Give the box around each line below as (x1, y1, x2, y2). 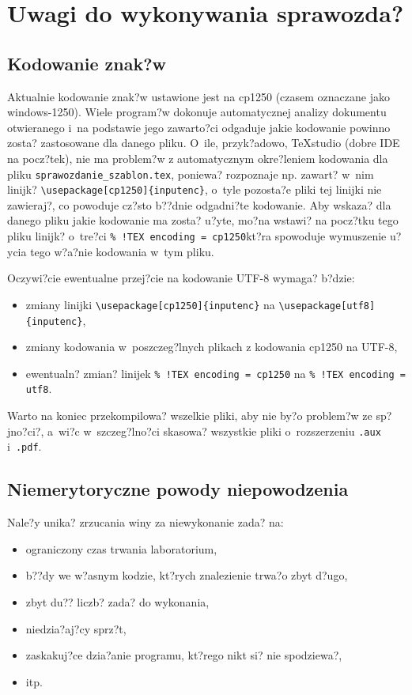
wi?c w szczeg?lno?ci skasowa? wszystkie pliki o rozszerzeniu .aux (58, 422, 381, 439)
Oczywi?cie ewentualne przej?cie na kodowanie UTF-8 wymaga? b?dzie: (7, 270, 355, 286)
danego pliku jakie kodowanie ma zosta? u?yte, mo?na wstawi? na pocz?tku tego (7, 212, 399, 229)
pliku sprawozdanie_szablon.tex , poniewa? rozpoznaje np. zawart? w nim (7, 165, 374, 182)
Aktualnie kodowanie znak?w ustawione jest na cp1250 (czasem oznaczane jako (7, 88, 390, 104)
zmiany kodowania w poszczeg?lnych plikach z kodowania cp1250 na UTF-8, (25, 338, 398, 355)
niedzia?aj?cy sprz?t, (25, 620, 127, 636)
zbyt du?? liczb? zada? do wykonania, (25, 594, 210, 610)
